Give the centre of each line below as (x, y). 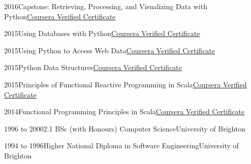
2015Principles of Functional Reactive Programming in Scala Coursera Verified (125, 84)
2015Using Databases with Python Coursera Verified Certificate (102, 33)
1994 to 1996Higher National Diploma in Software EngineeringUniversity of (121, 145)
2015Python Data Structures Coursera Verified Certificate (93, 67)
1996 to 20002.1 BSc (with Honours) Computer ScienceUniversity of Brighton (125, 128)
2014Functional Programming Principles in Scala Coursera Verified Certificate (124, 111)
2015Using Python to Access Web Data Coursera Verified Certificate (110, 50)
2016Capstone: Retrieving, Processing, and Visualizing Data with (106, 6)
